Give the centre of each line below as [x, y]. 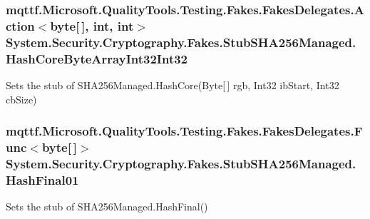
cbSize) [21, 99]
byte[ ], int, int [92, 25]
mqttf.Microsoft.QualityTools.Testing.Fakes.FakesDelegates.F [184, 131]
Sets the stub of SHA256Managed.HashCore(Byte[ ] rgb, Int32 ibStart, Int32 [173, 85]
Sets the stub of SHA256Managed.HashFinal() [107, 207]
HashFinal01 [42, 179]
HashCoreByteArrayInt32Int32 [97, 58]
